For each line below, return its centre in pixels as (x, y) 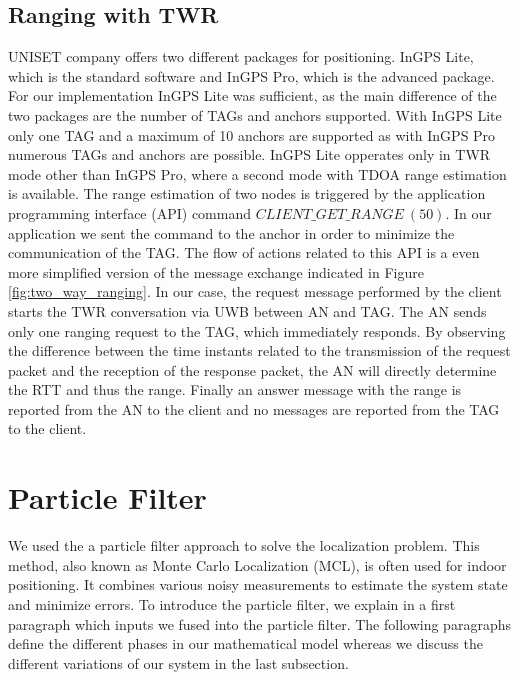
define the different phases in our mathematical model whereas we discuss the (245, 643)
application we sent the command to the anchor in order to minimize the (231, 232)
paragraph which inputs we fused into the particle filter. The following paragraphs (259, 623)
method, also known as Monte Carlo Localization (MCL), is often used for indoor (257, 564)
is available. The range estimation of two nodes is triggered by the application (247, 193)
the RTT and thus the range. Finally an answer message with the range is (235, 389)
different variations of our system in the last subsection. (178, 662)
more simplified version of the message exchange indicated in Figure (216, 271)
